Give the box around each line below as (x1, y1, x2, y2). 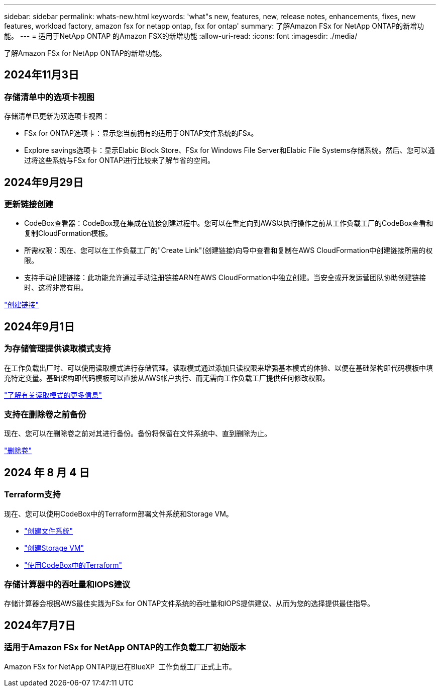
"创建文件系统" (24, 526, 73, 535)
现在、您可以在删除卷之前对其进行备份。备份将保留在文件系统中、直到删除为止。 (4, 429, 271, 438)
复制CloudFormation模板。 (24, 229, 113, 238)
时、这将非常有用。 (24, 283, 87, 292)
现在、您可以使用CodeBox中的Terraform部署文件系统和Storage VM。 (4, 509, 233, 518)
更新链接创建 (4, 199, 54, 210)
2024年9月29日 (4, 176, 83, 189)
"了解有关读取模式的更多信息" (4, 390, 102, 399)
